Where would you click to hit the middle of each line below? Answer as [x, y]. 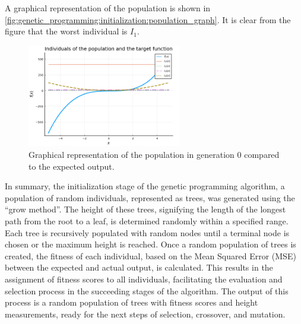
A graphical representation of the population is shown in [108, 8]
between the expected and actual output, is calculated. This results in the [139, 267]
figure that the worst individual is [66, 31]
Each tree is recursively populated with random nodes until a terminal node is [147, 232]
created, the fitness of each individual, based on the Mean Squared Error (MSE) [150, 255]
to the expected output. [72, 166]
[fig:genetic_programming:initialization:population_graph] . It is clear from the [148, 19]
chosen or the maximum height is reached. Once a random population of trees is [150, 244]
